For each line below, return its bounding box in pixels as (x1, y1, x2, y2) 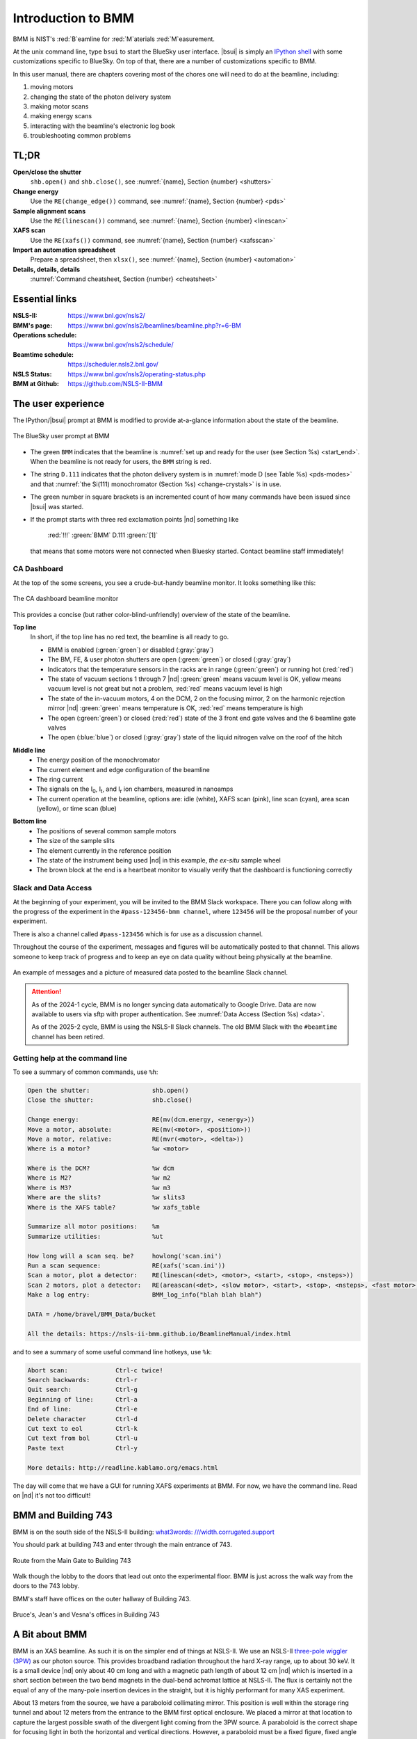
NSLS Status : (13, 369, 52, 378)
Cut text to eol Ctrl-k (27, 1425, 138, 1433)
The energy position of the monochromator (36, 755, 160, 764)
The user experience (13, 397, 105, 410)
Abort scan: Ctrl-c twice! (27, 1366, 163, 1374)
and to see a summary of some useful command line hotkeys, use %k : (13, 1347, 212, 1356)
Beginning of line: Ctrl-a (27, 1395, 138, 1403)
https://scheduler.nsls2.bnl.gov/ (67, 360, 159, 369)
